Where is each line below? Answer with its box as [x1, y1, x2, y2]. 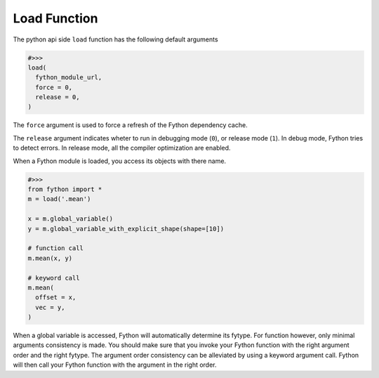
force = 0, [35, 83, 73, 91]
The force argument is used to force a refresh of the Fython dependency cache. [13, 121, 248, 129]
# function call [27, 245, 84, 252]
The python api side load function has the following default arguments [13, 35, 218, 44]
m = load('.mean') [27, 195, 91, 203]
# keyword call [27, 274, 80, 282]
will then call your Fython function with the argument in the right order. [13, 360, 217, 369]
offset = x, [35, 294, 77, 301]
